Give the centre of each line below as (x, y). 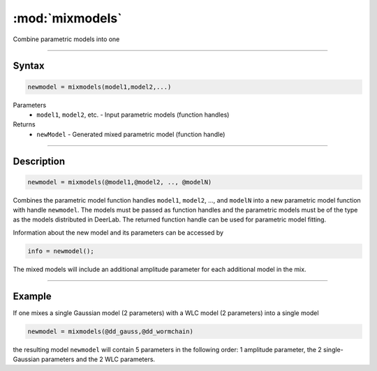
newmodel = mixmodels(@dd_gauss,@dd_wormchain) (110, 331)
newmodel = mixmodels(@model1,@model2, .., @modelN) (120, 182)
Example (32, 296)
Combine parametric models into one (66, 39)
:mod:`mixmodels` (67, 18)
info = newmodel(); (61, 251)
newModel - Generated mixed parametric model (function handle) (131, 134)
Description (39, 161)
